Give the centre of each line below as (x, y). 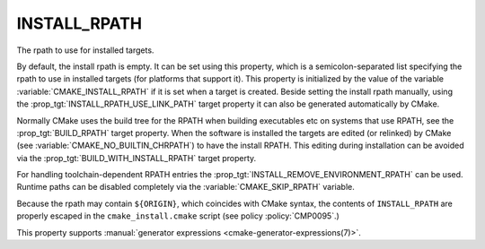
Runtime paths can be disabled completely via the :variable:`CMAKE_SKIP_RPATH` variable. (185, 187)
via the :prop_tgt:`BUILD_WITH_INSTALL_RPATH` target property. (137, 158)
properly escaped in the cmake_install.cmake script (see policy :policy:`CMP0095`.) (178, 216)
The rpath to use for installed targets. (85, 50)
